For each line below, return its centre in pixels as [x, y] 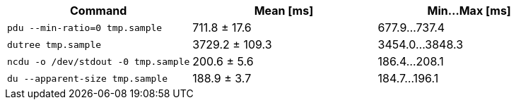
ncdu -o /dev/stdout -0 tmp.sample [99, 61]
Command [99, 11]
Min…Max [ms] [469, 11]
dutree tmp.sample [54, 44]
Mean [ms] [284, 11]
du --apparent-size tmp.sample [87, 78]
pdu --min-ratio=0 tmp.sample [85, 27]
